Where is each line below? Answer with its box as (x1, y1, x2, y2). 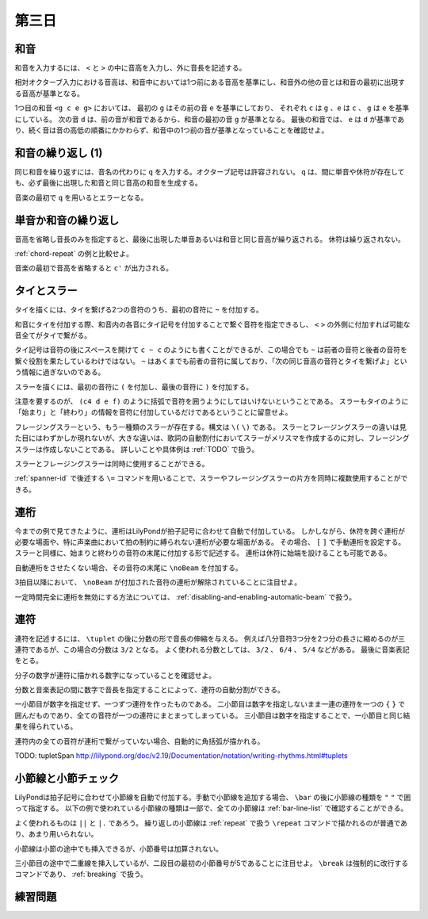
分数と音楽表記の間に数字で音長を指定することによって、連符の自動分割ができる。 (14, 685, 285, 695)
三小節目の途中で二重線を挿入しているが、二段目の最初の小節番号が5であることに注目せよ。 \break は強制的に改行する (14, 858, 408, 867)
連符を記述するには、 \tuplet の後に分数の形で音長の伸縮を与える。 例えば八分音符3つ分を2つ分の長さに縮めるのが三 (14, 634, 406, 643)
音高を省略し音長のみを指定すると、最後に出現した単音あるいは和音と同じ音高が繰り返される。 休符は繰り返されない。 (14, 234, 406, 243)
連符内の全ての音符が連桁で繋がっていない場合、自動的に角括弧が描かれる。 (14, 736, 265, 745)
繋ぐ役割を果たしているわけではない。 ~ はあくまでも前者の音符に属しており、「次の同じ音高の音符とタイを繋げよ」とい (14, 356, 407, 366)
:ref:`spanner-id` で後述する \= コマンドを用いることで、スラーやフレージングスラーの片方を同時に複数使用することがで (14, 473, 408, 483)
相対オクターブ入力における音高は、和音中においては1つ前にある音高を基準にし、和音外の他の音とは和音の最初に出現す (14, 78, 406, 87)
